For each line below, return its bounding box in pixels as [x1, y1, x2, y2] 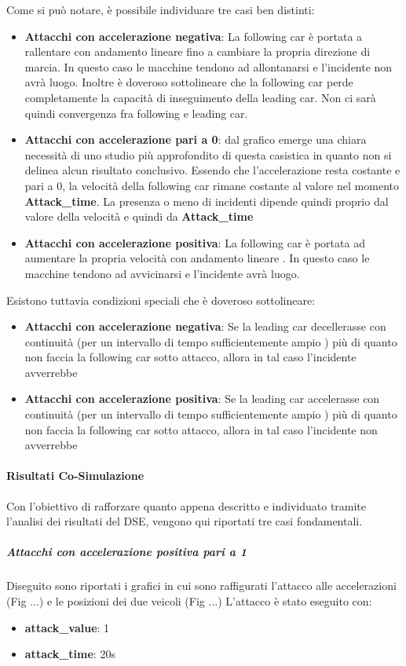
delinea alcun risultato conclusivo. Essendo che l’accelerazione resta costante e [24, 162, 401, 178]
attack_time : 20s [24, 646, 115, 662]
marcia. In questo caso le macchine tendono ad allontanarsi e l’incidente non [24, 58, 393, 75]
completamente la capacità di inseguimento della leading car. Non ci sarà [24, 89, 376, 105]
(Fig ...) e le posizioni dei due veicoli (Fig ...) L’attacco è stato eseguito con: [6, 592, 372, 609]
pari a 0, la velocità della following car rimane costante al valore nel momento [24, 177, 399, 193]
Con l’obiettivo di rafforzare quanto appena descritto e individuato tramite [6, 497, 367, 514]
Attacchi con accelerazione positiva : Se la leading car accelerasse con [24, 390, 380, 407]
